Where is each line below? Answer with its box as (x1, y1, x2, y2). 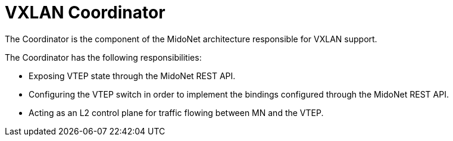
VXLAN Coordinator (5, 2, 165, 23)
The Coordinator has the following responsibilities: (5, 52, 202, 62)
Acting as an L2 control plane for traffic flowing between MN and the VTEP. (29, 107, 324, 118)
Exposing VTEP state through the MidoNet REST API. (29, 70, 236, 81)
